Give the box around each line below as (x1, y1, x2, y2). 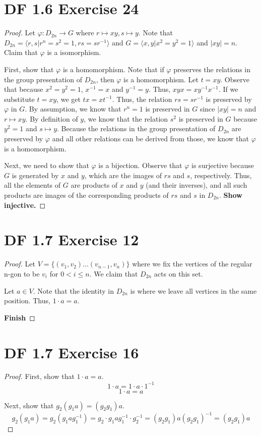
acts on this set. (154, 268, 203, 279)
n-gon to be (4, 268, 40, 279)
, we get (56, 93, 81, 104)
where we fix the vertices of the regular (132, 258, 252, 269)
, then (96, 74, 114, 84)
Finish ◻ (4, 312, 35, 322)
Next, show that (4, 400, 54, 410)
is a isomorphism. (47, 47, 101, 58)
